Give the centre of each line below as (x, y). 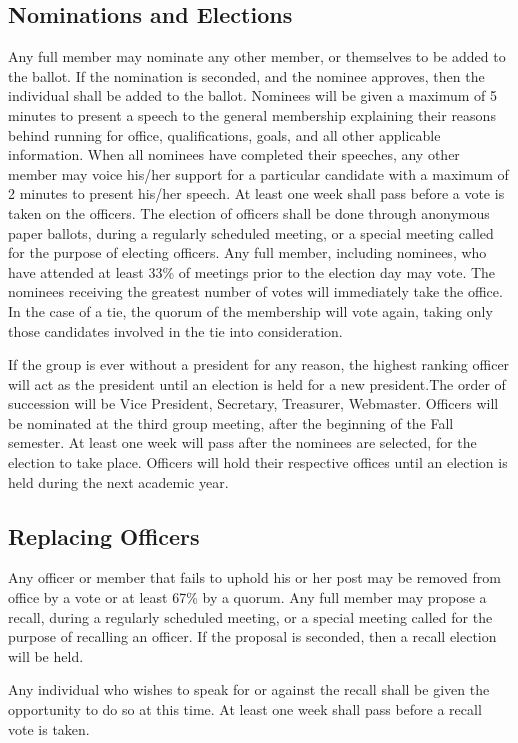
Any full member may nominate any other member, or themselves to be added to (257, 56)
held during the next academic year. (118, 481)
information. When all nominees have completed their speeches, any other (234, 154)
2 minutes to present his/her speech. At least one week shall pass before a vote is (256, 193)
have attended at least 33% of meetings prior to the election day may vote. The (252, 271)
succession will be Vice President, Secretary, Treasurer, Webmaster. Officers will (253, 403)
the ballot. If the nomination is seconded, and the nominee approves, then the (246, 75)
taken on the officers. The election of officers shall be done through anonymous (249, 212)
